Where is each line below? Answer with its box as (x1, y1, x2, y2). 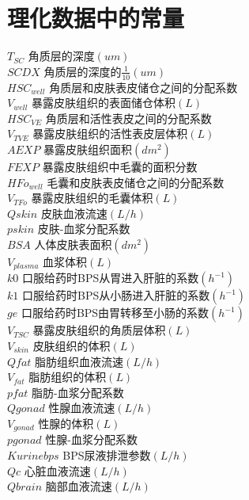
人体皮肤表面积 (34, 235, 112, 252)
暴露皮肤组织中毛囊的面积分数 (42, 158, 198, 174)
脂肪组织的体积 (28, 368, 107, 385)
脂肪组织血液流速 (35, 353, 124, 369)
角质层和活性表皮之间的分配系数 (45, 109, 212, 126)
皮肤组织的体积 (32, 337, 111, 353)
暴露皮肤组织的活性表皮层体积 (32, 125, 188, 142)
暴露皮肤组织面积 (43, 140, 133, 157)
